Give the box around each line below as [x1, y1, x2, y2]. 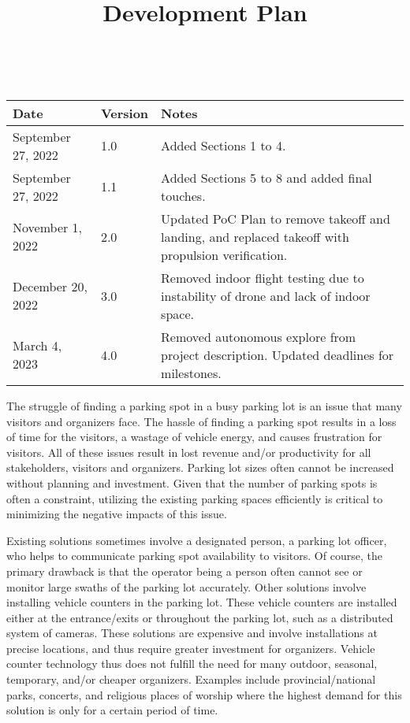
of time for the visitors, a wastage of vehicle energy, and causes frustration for [6, 428, 382, 445]
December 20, [13, 277, 88, 296]
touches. [161, 186, 206, 205]
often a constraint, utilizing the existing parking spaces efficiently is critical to [6, 490, 383, 506]
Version [100, 103, 149, 122]
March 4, [13, 336, 62, 355]
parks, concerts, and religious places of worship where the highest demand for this [6, 686, 402, 703]
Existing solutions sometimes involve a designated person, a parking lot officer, [6, 532, 387, 548]
